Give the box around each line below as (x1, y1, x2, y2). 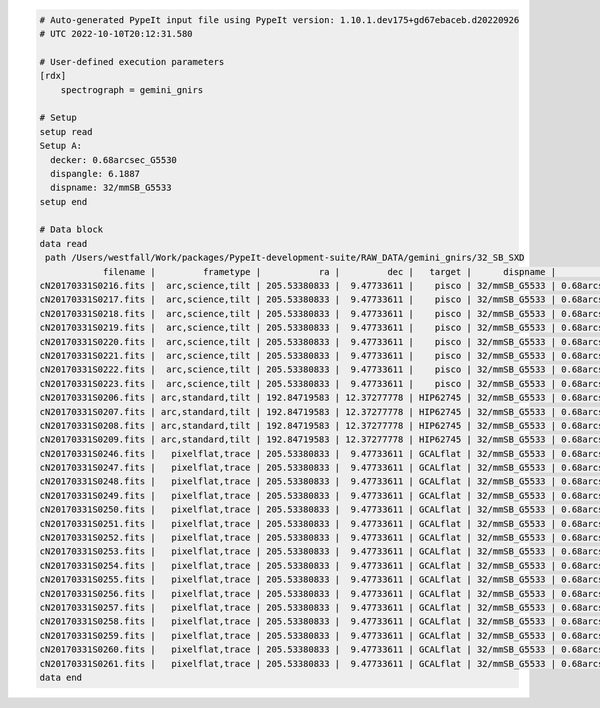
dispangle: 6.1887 (50, 168, 140, 179)
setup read (39, 126, 93, 137)
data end (39, 671, 83, 683)
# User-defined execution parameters (39, 56, 225, 67)
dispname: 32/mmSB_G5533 (50, 182, 172, 194)
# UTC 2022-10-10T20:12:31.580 (39, 28, 194, 39)
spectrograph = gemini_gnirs (60, 84, 204, 95)
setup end (39, 196, 88, 207)
